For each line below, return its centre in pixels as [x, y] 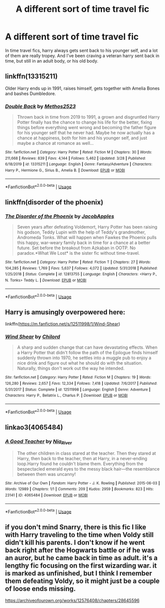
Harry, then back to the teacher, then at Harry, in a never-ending [82, 458]
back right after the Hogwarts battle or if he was [80, 550]
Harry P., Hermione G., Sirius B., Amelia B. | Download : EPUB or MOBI [65, 170]
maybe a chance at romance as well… [55, 143]
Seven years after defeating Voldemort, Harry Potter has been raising [87, 227]
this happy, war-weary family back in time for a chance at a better [84, 243]
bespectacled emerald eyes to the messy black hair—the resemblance [88, 469]
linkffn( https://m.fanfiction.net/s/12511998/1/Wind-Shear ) [63, 324]
